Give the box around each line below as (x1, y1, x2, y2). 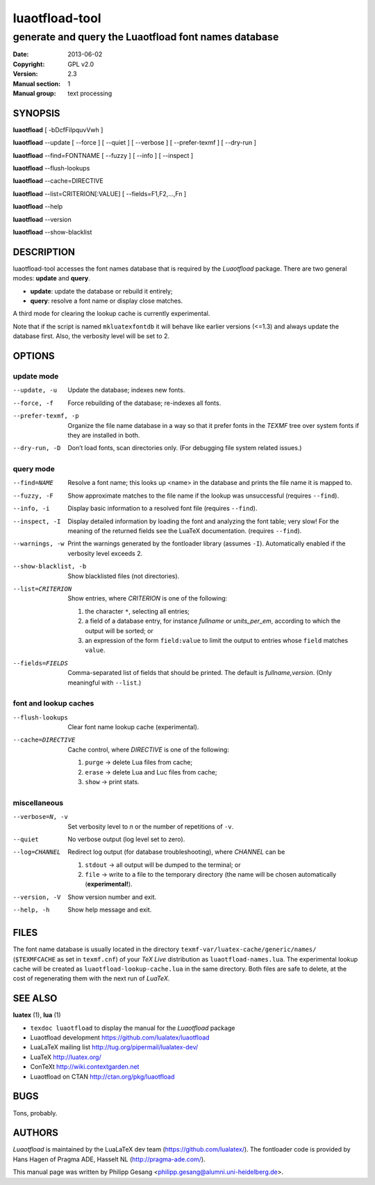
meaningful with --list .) (67, 678, 142, 687)
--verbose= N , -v (12, 813, 69, 821)
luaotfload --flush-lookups (12, 164, 90, 173)
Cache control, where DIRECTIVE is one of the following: (67, 745, 229, 754)
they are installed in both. (67, 431, 140, 439)
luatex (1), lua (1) (12, 1011, 62, 1019)
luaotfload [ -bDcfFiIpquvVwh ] (12, 125, 103, 134)
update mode (12, 372, 59, 381)
